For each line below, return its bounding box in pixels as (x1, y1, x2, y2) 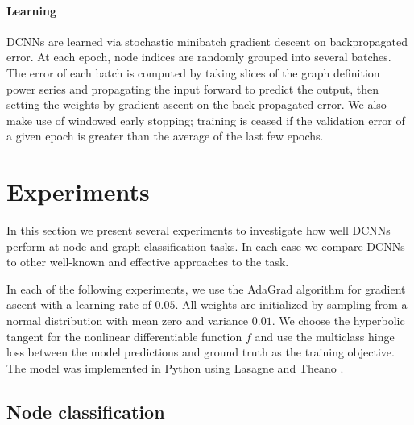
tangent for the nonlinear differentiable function (6, 327, 242, 344)
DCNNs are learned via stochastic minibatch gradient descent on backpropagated (6, 32, 408, 49)
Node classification (6, 398, 165, 423)
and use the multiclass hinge (255, 327, 395, 344)
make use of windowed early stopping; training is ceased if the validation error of (6, 111, 405, 128)
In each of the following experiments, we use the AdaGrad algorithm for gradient (6, 280, 406, 297)
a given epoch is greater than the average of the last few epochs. (6, 127, 324, 144)
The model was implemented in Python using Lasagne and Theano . (6, 359, 344, 376)
